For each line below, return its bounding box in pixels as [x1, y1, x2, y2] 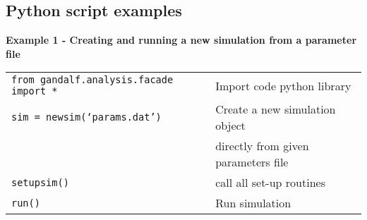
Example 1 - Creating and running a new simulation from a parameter [6, 32, 357, 47]
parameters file [215, 154, 289, 171]
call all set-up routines [215, 174, 325, 191]
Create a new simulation [215, 101, 336, 118]
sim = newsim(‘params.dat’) [11, 111, 162, 123]
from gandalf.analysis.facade [11, 74, 174, 86]
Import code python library [215, 77, 351, 94]
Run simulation [215, 195, 291, 212]
